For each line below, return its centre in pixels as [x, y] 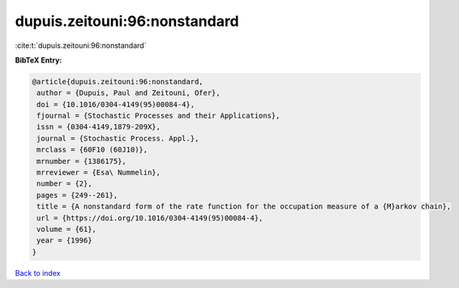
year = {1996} [64, 241]
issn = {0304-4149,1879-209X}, [99, 127]
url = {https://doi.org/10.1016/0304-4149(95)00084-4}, [150, 218]
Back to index [38, 273]
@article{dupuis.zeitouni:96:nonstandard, [118, 82]
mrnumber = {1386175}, [82, 161]
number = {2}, [64, 184]
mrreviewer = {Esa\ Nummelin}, [99, 173]
